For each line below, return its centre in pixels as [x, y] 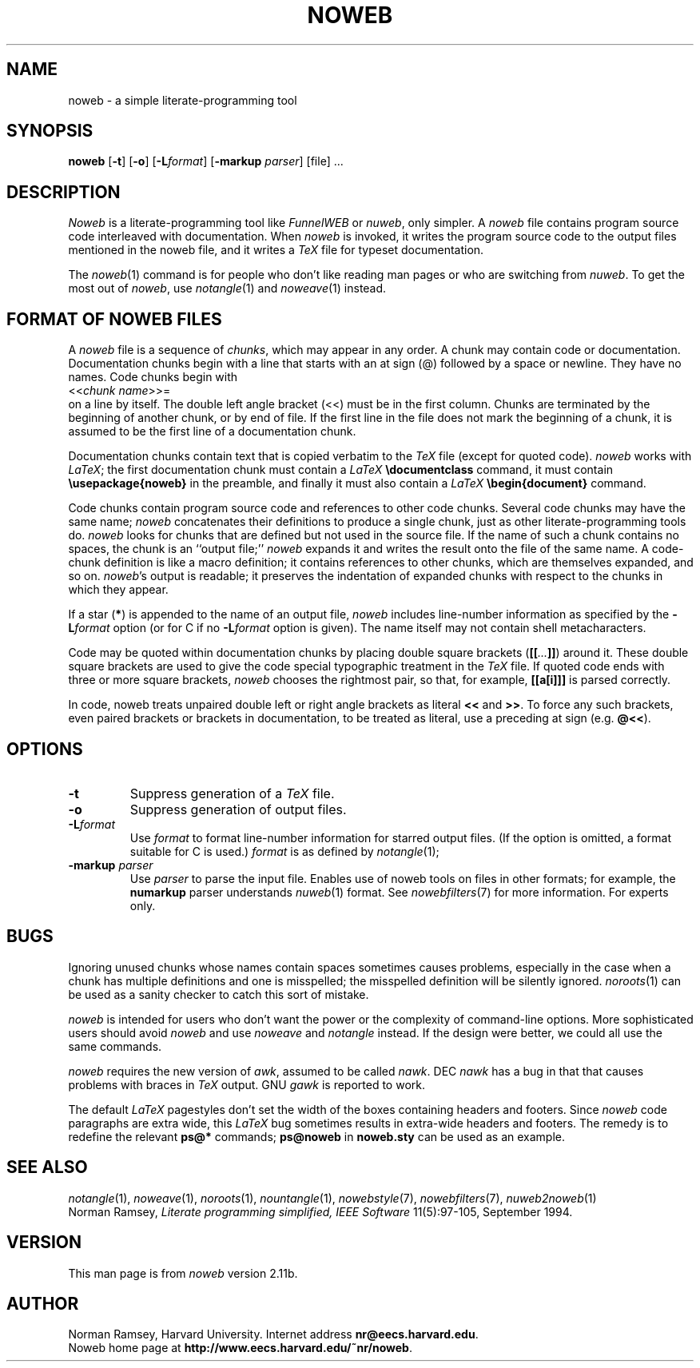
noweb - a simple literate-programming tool [183, 100]
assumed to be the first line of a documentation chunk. [212, 431]
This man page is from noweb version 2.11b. [183, 1273]
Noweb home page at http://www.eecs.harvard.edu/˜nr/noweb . [240, 1348]
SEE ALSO [47, 1167]
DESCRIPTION [64, 192]
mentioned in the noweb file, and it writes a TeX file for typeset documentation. [276, 250]
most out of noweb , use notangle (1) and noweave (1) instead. [227, 288]
